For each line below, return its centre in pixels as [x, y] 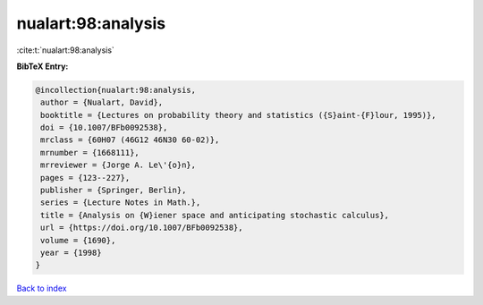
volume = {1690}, [78, 240]
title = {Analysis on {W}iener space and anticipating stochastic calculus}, [215, 215]
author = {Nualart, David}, [102, 102]
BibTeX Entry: [42, 66]
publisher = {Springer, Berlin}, [114, 191]
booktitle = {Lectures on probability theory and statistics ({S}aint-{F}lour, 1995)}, [239, 115]
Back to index [42, 288]
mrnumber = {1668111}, [90, 152]
